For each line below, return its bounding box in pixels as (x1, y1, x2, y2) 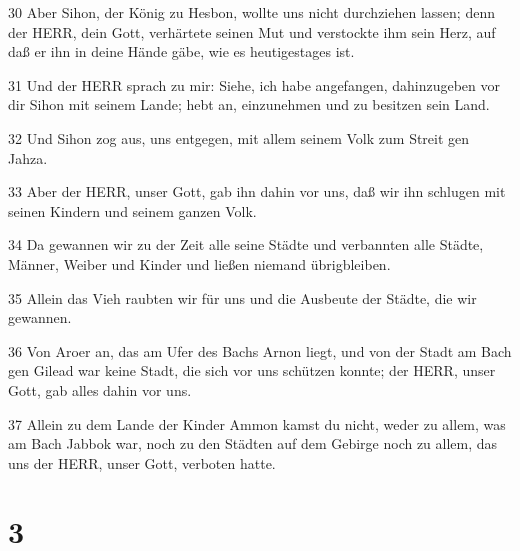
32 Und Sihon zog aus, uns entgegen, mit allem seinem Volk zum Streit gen (8, 127, 470, 148)
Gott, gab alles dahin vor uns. (8, 379, 192, 400)
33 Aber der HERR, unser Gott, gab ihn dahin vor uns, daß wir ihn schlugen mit (8, 181, 506, 202)
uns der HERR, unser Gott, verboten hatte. (8, 452, 276, 473)
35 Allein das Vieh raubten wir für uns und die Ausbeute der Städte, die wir (8, 287, 477, 308)
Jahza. (8, 147, 48, 168)
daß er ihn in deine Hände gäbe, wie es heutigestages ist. (8, 41, 355, 62)
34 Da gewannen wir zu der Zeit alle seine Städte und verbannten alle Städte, (8, 234, 484, 255)
